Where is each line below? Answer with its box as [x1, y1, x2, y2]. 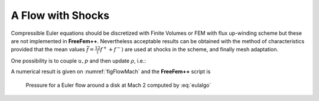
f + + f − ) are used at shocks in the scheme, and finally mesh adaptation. [100, 45, 279, 53]
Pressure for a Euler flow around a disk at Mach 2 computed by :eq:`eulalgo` [25, 82, 211, 89]
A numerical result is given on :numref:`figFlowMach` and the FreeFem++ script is [11, 68, 211, 75]
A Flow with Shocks [11, 9, 109, 22]
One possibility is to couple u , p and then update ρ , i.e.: [11, 57, 146, 64]
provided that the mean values [11, 46, 85, 53]
